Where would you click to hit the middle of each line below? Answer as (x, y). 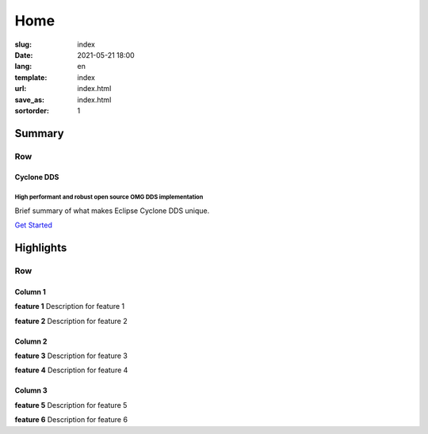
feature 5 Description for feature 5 (71, 405)
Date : (24, 55)
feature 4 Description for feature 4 (71, 370)
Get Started (34, 225)
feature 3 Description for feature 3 (71, 356)
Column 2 (31, 341)
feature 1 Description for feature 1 (70, 306)
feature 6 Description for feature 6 (71, 420)
